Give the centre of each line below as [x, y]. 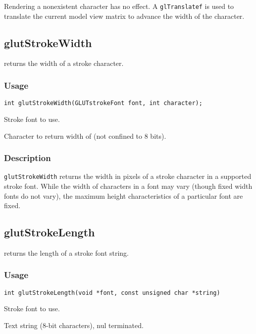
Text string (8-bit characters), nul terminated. [74, 325]
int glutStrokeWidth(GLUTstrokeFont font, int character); [103, 103]
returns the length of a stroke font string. [67, 252]
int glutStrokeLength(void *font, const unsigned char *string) [112, 293]
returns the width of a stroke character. [64, 63]
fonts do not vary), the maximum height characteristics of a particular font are [124, 195]
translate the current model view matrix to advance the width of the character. [124, 16]
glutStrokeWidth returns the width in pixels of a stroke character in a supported [128, 176]
